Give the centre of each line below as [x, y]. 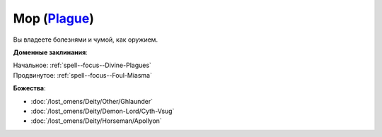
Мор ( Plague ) [54, 18]
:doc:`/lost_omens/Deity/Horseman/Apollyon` [96, 121]
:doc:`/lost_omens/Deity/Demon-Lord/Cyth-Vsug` [103, 111]
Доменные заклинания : [50, 52]
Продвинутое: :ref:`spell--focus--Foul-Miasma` [82, 75]
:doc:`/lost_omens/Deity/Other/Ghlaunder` [92, 101]
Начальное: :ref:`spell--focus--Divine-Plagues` [82, 65]
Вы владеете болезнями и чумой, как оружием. [86, 40]
